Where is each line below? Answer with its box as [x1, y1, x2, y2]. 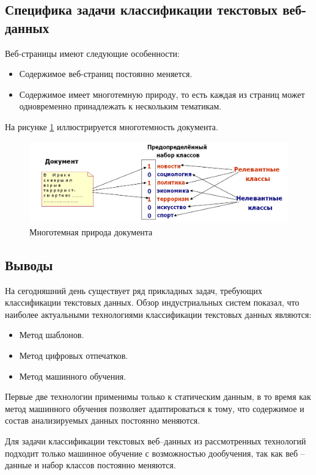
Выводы [5, 255, 53, 274]
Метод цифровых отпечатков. [19, 349, 128, 362]
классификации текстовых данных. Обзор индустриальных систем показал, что [5, 296, 299, 309]
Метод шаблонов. [19, 328, 84, 341]
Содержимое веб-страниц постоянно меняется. [19, 67, 193, 80]
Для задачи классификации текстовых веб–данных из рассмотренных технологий [5, 435, 306, 447]
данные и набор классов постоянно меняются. [5, 458, 176, 471]
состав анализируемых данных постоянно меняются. [5, 414, 200, 427]
